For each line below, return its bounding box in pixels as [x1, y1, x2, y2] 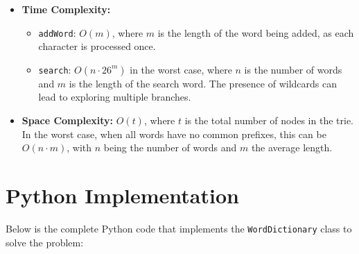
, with [67, 140, 92, 155]
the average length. [251, 140, 333, 155]
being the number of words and [103, 140, 237, 155]
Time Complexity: [21, 2, 111, 16]
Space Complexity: [21, 113, 114, 128]
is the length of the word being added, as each [157, 25, 354, 40]
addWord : [38, 25, 76, 40]
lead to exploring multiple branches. [38, 90, 191, 104]
